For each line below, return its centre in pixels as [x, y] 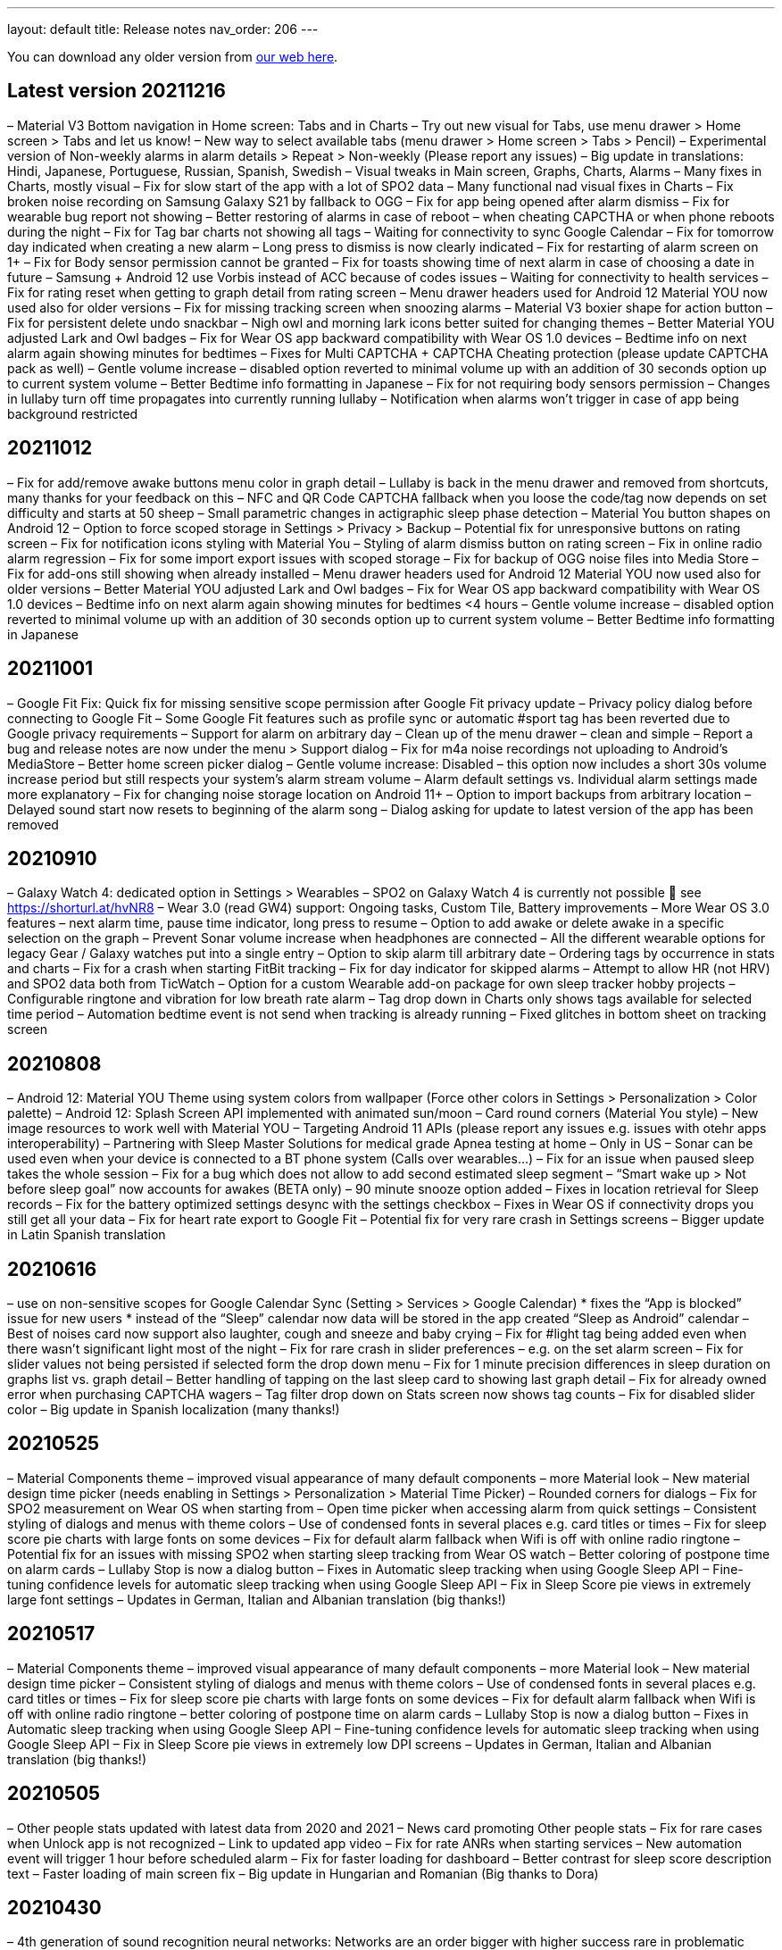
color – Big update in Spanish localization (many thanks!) [174, 1410]
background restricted [73, 413]
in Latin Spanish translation [87, 1235]
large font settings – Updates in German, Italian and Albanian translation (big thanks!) [257, 1599]
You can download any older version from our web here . [173, 57]
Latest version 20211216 [116, 91]
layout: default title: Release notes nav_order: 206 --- [163, 29]
